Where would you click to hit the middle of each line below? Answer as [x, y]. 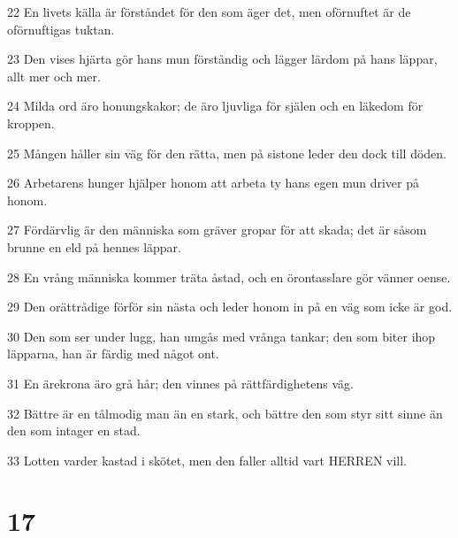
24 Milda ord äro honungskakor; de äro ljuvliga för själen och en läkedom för [215, 106]
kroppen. [31, 123]
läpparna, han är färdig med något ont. [113, 354]
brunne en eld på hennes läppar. [94, 246]
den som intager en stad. [74, 430]
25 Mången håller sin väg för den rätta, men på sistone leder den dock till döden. [227, 153]
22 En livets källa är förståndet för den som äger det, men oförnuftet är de [209, 12]
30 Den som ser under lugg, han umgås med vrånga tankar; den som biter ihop [221, 336]
